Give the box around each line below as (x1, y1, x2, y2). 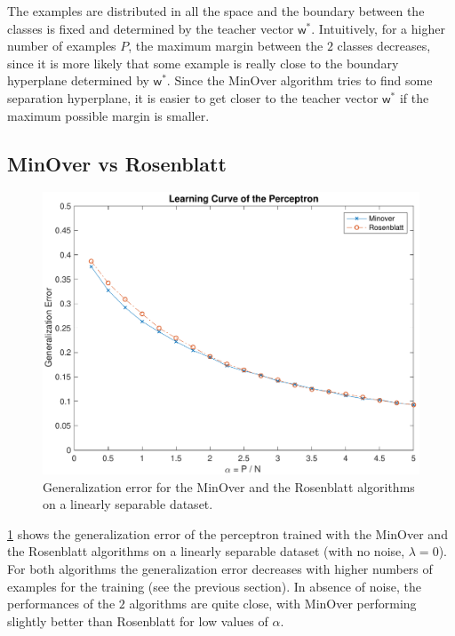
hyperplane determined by (7, 71, 149, 90)
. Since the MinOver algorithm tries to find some (166, 71, 433, 90)
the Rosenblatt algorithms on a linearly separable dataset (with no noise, (7, 542, 405, 560)
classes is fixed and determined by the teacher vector (7, 19, 294, 37)
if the (399, 88, 429, 107)
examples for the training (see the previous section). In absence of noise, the (7, 576, 422, 595)
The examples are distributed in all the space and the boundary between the (7, 2, 425, 20)
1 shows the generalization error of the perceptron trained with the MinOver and (7, 524, 448, 543)
